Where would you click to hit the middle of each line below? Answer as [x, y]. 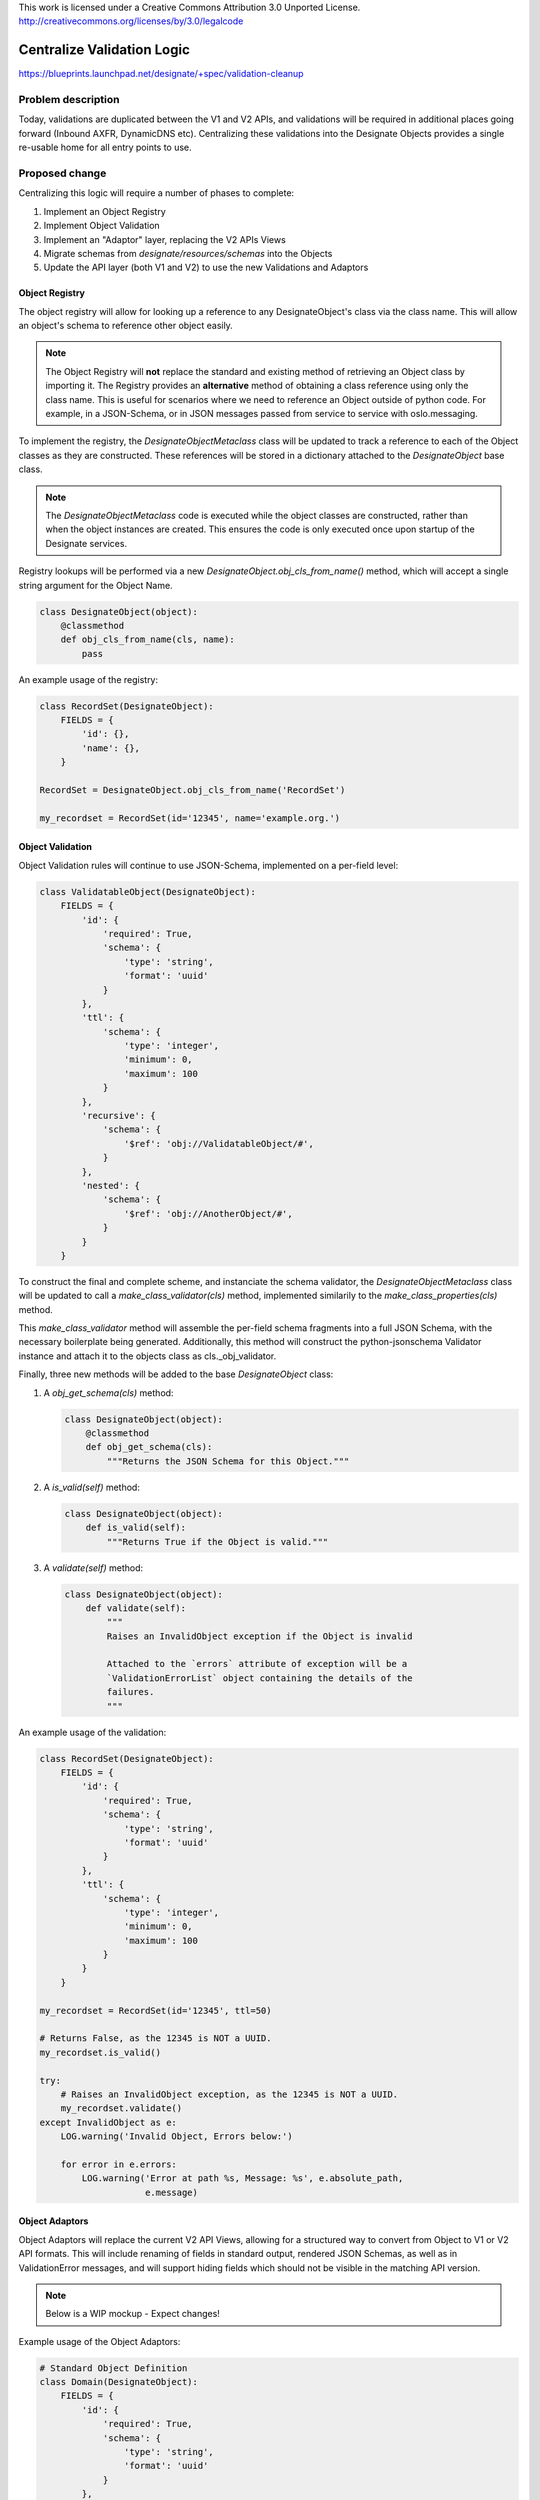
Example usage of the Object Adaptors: [99, 2341]
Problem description [69, 100]
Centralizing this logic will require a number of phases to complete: [156, 193]
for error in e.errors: [118, 2164]
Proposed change [62, 173]
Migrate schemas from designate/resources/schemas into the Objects [188, 253]
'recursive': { [119, 1116]
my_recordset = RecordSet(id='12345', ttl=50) [155, 2010]
